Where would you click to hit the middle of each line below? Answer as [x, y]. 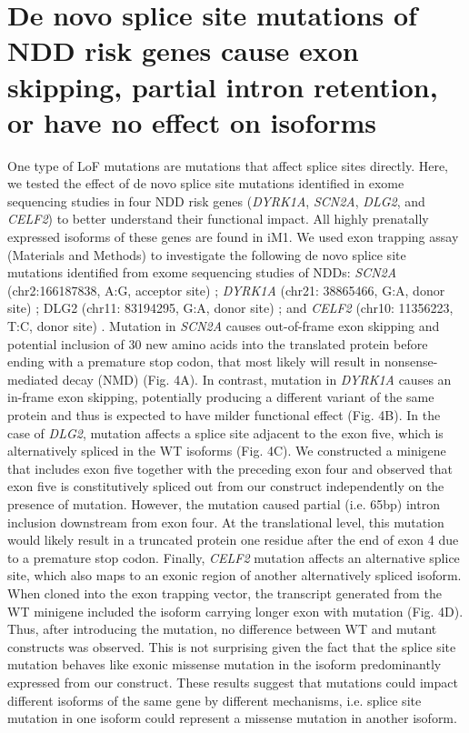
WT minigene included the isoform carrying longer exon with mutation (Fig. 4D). [235, 611]
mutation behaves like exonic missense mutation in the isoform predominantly [225, 664]
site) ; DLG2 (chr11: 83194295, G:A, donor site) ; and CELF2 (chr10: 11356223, [230, 308]
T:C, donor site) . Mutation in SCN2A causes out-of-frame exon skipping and [224, 326]
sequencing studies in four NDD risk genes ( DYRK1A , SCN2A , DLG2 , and [216, 201]
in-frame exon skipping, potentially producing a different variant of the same [221, 397]
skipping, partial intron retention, [223, 86]
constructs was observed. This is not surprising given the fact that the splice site [232, 646]
